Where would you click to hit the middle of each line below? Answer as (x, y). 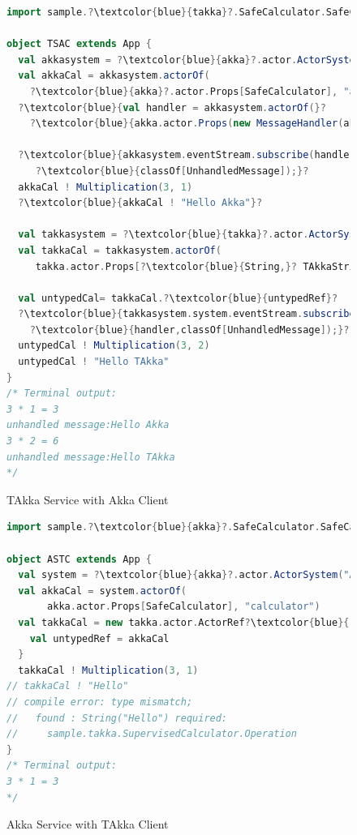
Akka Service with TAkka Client (88, 824)
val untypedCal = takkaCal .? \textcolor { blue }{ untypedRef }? (178, 298)
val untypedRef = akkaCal (99, 638)
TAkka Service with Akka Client (88, 499)
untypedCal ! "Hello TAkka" (94, 362)
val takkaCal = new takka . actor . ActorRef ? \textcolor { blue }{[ (187, 622)
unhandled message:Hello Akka (88, 425)
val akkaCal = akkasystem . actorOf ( (114, 76)
